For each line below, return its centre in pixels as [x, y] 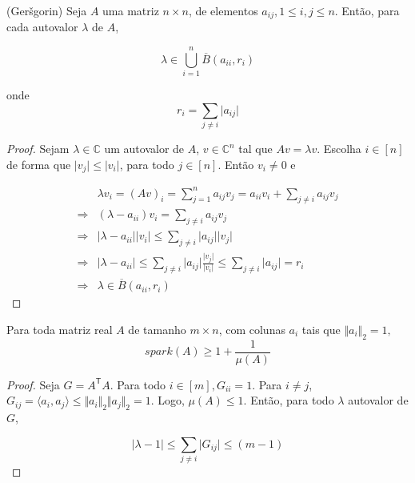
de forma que [39, 164]
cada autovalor [42, 27]
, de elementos [223, 10]
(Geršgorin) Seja [47, 10]
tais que [321, 329]
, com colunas [252, 329]
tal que [255, 149]
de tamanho [157, 329]
